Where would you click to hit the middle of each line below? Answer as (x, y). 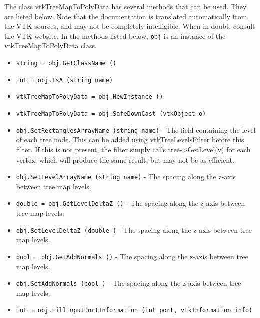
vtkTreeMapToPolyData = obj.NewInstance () (89, 97)
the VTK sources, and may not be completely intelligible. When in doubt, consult (130, 26)
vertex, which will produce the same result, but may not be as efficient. (125, 159)
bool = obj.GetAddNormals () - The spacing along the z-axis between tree (132, 256)
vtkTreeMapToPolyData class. (50, 45)
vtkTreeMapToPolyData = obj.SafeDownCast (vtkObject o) (111, 114)
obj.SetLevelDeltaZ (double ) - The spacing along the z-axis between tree (134, 229)
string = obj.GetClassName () (66, 63)
